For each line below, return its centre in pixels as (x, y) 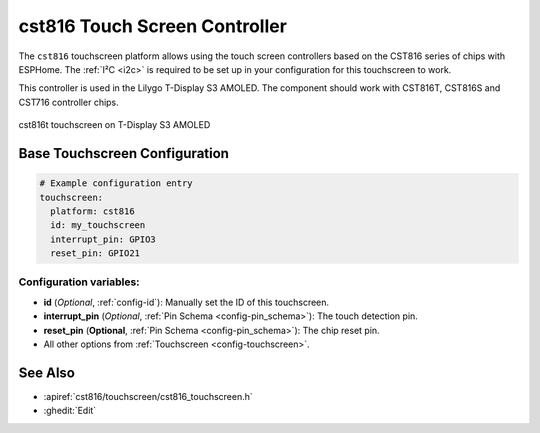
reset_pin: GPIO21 (95, 253)
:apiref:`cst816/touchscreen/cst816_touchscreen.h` (148, 396)
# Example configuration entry (116, 183)
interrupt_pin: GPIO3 (103, 239)
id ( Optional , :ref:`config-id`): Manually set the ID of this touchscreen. (186, 302)
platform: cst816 (92, 211)
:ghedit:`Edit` (70, 411)
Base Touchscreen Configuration (124, 153)
